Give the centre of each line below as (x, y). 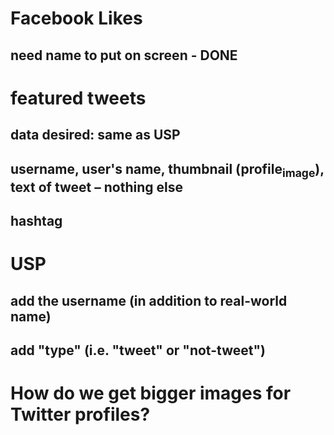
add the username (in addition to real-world (149, 300)
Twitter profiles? (80, 414)
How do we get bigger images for (151, 393)
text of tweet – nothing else (97, 187)
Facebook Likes (76, 18)
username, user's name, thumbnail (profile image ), (167, 170)
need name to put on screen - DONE (124, 55)
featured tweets (78, 98)
